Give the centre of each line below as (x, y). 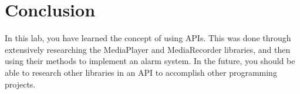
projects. (20, 84)
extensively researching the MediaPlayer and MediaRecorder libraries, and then (148, 49)
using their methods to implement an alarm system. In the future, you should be (150, 61)
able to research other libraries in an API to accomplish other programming (141, 72)
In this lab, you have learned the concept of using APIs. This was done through (148, 38)
